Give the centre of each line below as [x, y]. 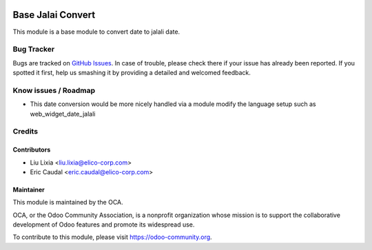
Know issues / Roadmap [54, 90]
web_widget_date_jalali [63, 114]
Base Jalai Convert [54, 15]
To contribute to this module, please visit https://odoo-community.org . [113, 237]
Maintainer [29, 189]
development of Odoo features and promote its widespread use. [104, 225]
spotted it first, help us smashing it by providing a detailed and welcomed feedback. [132, 73]
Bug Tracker [34, 50]
